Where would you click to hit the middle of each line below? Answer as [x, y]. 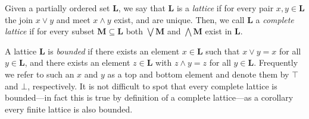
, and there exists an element [77, 62]
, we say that [142, 8]
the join [19, 19]
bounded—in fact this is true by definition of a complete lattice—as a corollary [149, 97]
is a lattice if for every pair [225, 8]
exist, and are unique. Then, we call [179, 19]
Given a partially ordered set [57, 8]
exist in [219, 31]
